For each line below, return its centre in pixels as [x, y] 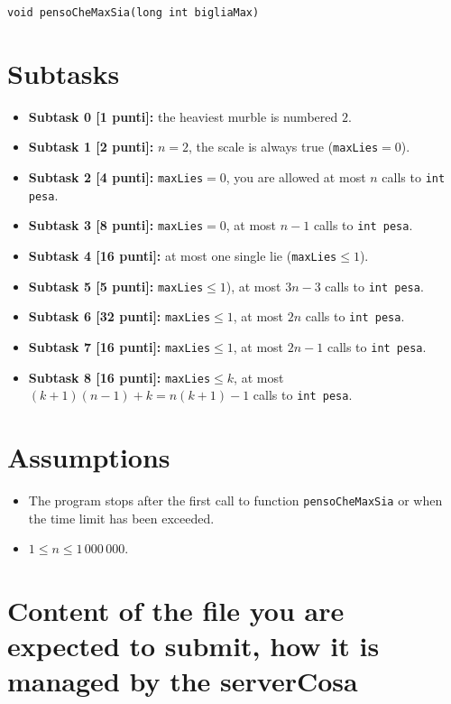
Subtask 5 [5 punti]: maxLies [116, 286]
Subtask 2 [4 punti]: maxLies [116, 177]
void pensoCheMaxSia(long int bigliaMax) [133, 13]
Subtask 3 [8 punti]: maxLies [116, 225]
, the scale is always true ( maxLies [284, 147]
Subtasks [64, 73]
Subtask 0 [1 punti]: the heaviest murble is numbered [183, 116]
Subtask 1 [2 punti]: [91, 147]
